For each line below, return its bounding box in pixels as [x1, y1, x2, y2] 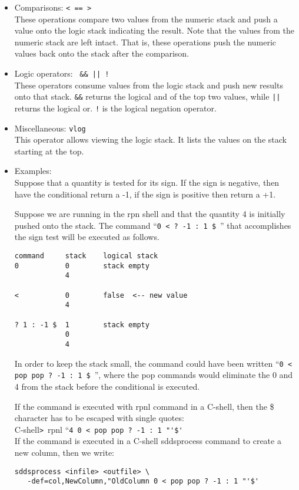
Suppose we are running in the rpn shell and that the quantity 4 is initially [14, 208, 285, 220]
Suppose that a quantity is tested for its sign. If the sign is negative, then [14, 176, 280, 189]
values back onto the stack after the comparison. [14, 47, 190, 60]
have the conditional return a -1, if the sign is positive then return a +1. [14, 188, 276, 200]
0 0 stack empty [14, 261, 149, 270]
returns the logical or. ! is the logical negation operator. [14, 101, 217, 114]
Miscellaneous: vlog [14, 121, 86, 134]
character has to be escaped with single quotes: [14, 412, 184, 424]
